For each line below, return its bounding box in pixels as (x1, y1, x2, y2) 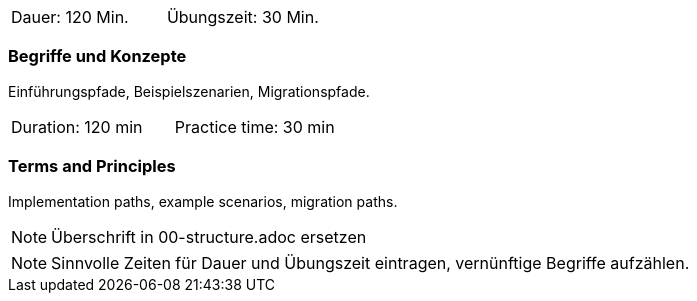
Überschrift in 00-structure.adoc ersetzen (51, 226, 367, 247)
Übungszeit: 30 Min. (166, 7, 319, 27)
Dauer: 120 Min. (11, 7, 129, 27)
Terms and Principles (8, 156, 176, 177)
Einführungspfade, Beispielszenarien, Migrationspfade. (8, 82, 370, 100)
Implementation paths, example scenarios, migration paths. (8, 192, 398, 210)
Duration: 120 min (11, 116, 143, 137)
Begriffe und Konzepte (8, 46, 187, 67)
